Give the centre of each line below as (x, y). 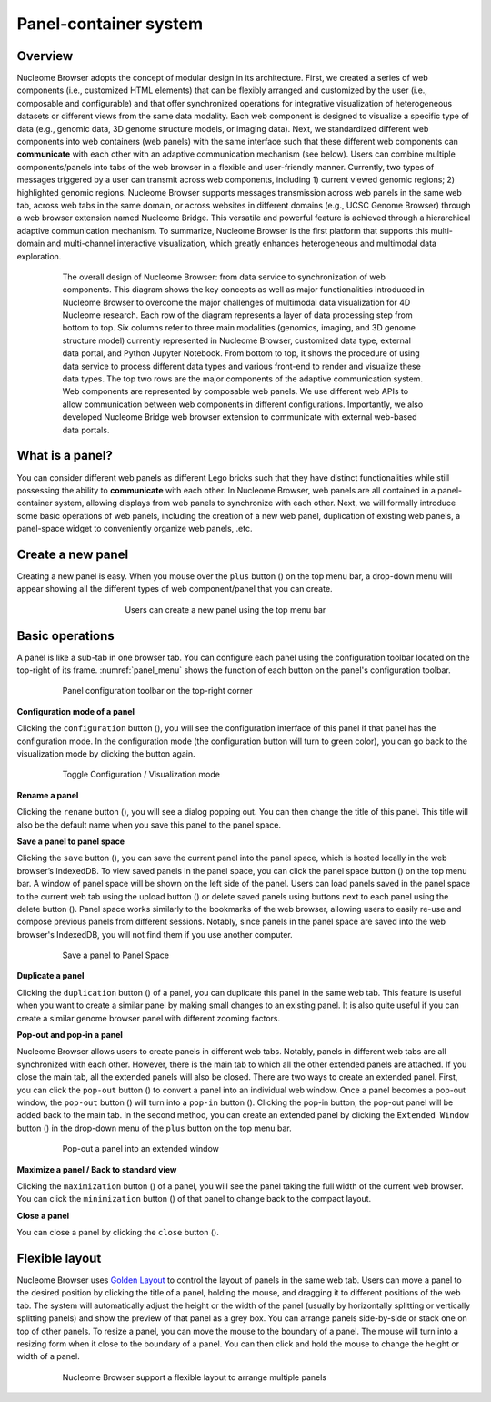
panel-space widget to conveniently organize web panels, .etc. (135, 529)
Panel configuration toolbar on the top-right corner (157, 691)
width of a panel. (49, 1356)
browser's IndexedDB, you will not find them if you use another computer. (155, 934)
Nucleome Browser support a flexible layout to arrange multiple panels (195, 1377)
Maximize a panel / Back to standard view (97, 1169)
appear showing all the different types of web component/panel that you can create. (175, 589)
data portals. (86, 430)
